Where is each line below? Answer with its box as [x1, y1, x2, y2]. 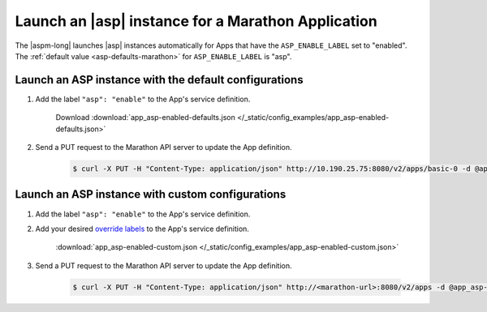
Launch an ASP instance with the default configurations [15, 73, 304, 87]
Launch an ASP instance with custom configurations [15, 187, 287, 202]
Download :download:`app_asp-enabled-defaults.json [55, 113, 235, 122]
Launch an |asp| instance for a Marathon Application [15, 12, 377, 30]
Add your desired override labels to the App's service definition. [35, 224, 249, 233]
